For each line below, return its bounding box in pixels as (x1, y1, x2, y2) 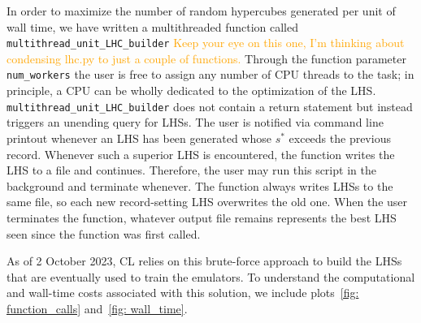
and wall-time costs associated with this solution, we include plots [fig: (7, 284, 359, 301)
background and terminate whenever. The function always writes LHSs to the (7, 177, 393, 194)
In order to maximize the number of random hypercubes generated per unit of (7, 2, 396, 19)
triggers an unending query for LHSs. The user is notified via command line (7, 114, 384, 131)
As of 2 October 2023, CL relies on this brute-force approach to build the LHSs (7, 252, 402, 269)
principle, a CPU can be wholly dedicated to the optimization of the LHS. (7, 82, 376, 99)
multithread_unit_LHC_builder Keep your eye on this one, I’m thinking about (7, 34, 405, 51)
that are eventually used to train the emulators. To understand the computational (7, 268, 415, 285)
